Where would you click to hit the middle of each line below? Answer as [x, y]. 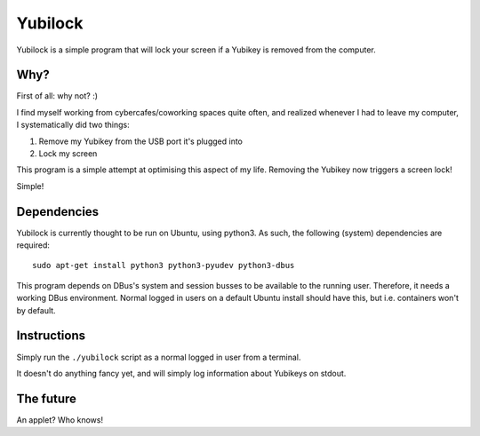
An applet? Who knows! [60, 420]
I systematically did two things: [73, 125]
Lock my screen [68, 154]
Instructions [51, 336]
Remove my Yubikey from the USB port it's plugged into [141, 141]
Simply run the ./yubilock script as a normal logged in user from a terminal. [159, 357]
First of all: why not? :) [57, 96]
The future [47, 398]
